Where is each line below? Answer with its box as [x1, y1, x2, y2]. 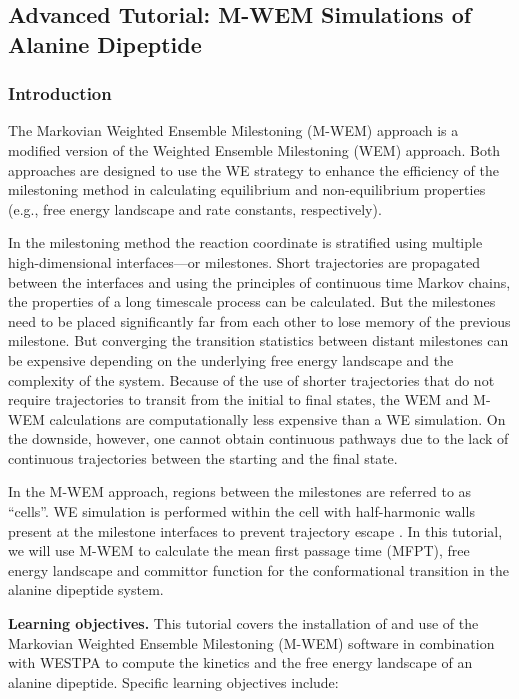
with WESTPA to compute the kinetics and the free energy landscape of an [8, 652, 473, 673]
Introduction [8, 81, 112, 106]
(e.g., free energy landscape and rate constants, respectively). [8, 198, 382, 219]
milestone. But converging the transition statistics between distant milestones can [8, 330, 509, 351]
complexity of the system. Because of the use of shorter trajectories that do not [8, 369, 495, 390]
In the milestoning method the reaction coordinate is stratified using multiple [8, 232, 483, 253]
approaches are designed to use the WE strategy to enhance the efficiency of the [8, 159, 499, 180]
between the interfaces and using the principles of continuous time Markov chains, [8, 271, 511, 292]
